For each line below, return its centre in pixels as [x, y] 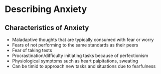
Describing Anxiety [46, 9]
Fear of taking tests [32, 50]
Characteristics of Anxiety [47, 28]
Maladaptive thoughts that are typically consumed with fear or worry [83, 39]
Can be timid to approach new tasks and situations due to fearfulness [84, 66]
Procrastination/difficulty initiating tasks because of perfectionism [80, 55]
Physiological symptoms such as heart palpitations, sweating [75, 61]
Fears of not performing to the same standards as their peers [75, 45]
